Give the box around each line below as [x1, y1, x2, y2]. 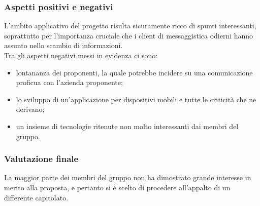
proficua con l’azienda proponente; [16, 77, 123, 88]
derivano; [16, 104, 45, 114]
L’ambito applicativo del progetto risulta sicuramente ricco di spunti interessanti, [4, 20, 256, 31]
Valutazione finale [4, 152, 79, 165]
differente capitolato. [4, 192, 69, 202]
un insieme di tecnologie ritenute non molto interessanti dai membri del [16, 120, 239, 131]
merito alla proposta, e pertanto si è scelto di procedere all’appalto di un [4, 182, 231, 192]
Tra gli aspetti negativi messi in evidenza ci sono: [4, 50, 158, 60]
